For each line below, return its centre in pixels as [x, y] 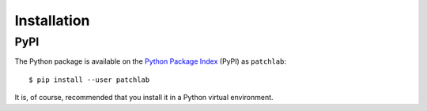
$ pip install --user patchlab [89, 80]
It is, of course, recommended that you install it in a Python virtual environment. [144, 98]
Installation [52, 20]
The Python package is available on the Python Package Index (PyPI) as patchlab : [150, 61]
